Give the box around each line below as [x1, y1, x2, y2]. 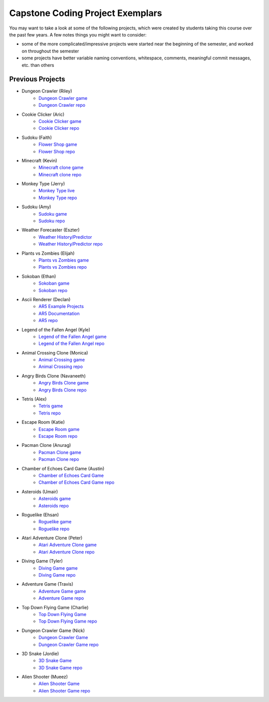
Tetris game [38, 403, 63, 409]
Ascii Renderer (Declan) [21, 296, 71, 302]
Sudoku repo [38, 218, 65, 224]
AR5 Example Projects [38, 304, 84, 310]
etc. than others [21, 62, 54, 68]
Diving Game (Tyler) [21, 558, 63, 564]
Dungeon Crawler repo [38, 102, 86, 108]
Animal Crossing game [38, 357, 85, 363]
